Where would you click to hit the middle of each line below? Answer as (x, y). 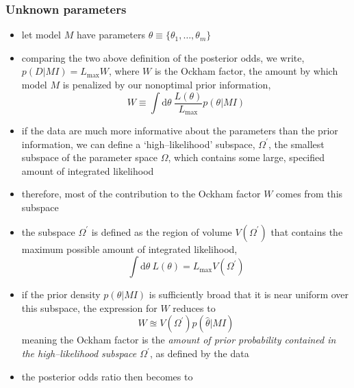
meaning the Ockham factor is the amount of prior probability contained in (179, 340)
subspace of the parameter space (90, 157)
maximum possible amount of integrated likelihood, (129, 248)
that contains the (307, 231)
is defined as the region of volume (162, 231)
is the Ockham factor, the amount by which (246, 71)
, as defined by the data (199, 353)
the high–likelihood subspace (79, 353)
